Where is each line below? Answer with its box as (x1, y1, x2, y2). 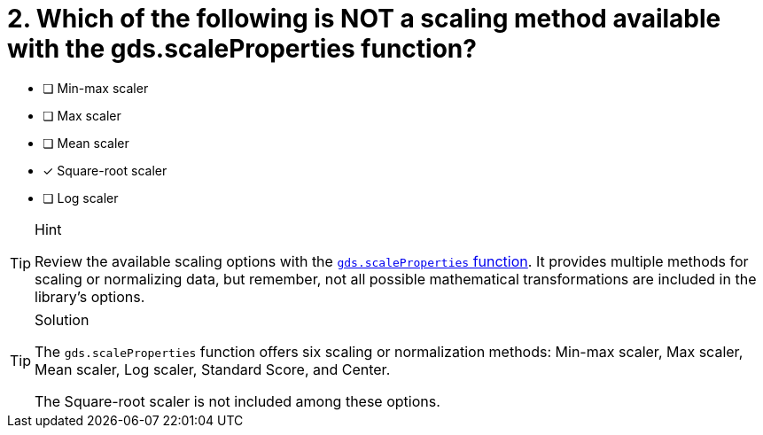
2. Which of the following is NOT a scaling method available (7, 4, 721, 34)
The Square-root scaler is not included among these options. (35, 392, 440, 410)
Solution (35, 310, 90, 329)
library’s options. (35, 287, 145, 306)
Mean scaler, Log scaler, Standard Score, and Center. (35, 360, 391, 378)
